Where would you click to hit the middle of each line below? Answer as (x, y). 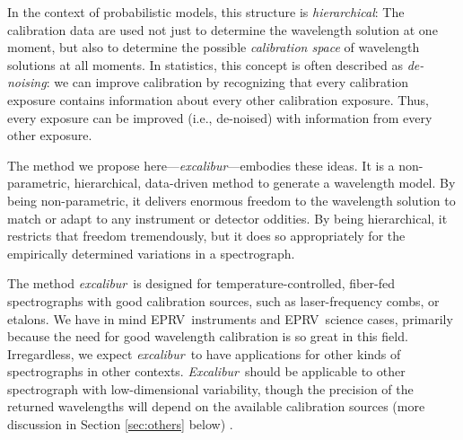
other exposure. (50, 135)
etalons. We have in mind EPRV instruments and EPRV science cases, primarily (230, 318)
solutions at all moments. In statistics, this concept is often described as (205, 64)
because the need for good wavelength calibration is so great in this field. (208, 336)
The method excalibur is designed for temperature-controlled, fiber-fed (201, 283)
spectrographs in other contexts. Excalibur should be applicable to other (206, 371)
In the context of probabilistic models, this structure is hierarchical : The (206, 12)
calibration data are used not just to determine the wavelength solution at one (223, 29)
